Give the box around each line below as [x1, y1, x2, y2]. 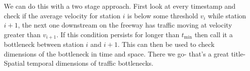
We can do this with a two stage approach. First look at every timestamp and [4, 1, 235, 11]
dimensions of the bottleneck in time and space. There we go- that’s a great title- [4, 48, 246, 58]
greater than [4, 29, 41, 39]
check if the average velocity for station [4, 10, 121, 20]
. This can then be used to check [117, 39, 215, 49]
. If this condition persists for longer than [56, 29, 180, 39]
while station [208, 10, 246, 20]
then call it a [194, 29, 233, 39]
